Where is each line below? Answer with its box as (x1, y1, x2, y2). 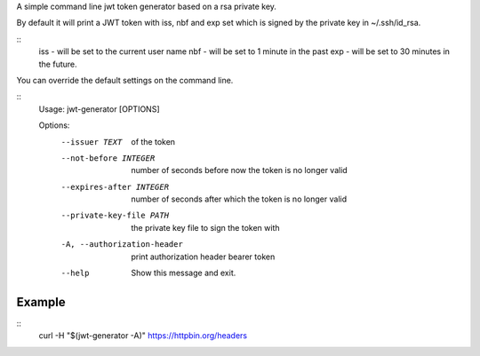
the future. (38, 59, 77, 69)
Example (16, 294, 66, 310)
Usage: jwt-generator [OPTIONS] (38, 103, 160, 115)
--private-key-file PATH (60, 210, 169, 221)
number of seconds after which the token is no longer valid (131, 194, 347, 204)
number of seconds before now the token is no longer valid (131, 165, 348, 176)
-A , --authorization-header (60, 240, 184, 249)
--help (60, 268, 90, 279)
